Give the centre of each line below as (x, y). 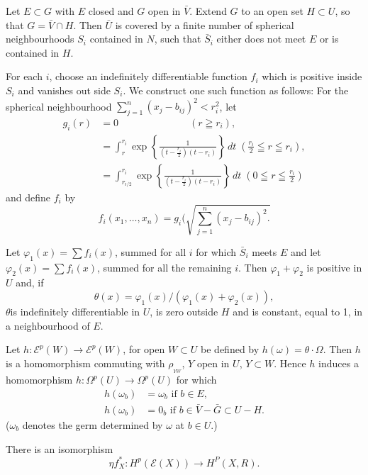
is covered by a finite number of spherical (205, 24)
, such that (178, 39)
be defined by (230, 349)
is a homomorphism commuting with (85, 363)
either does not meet (261, 39)
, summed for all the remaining (164, 267)
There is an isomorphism (60, 448)
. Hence (290, 363)
